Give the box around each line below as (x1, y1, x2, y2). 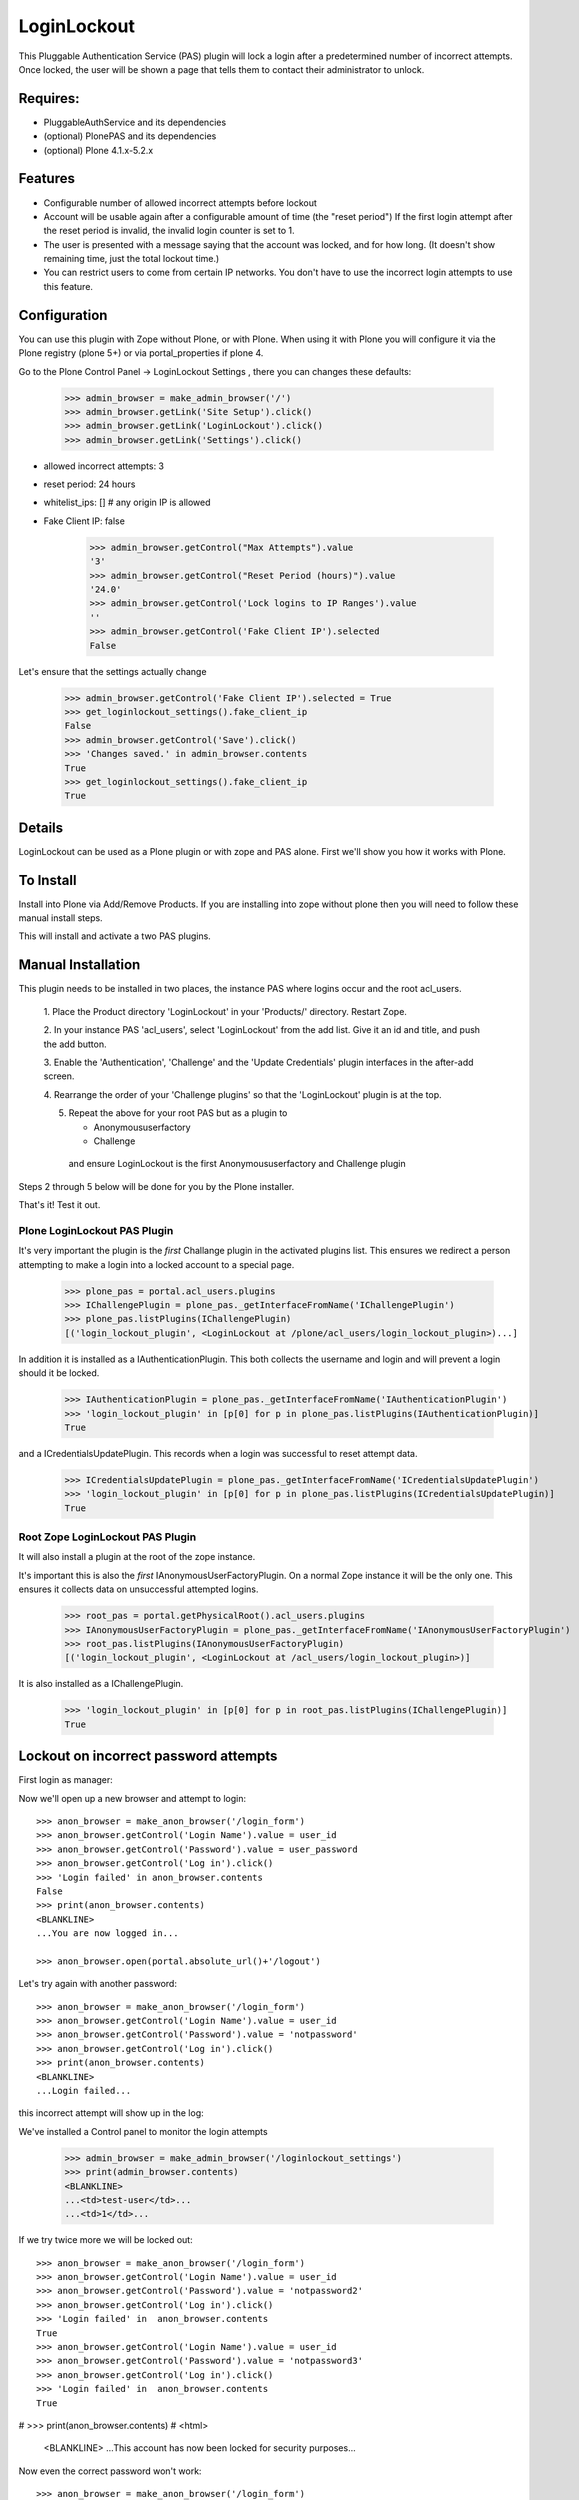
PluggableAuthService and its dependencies (43, 116, 227, 128)
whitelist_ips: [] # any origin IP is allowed (43, 496, 211, 509)
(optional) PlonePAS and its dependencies (43, 130, 217, 142)
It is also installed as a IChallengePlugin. (18, 1678, 184, 1690)
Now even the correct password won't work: (18, 2465, 202, 2477)
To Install (18, 871, 77, 889)
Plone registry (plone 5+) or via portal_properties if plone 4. (18, 347, 264, 359)
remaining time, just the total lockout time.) (43, 253, 220, 265)
